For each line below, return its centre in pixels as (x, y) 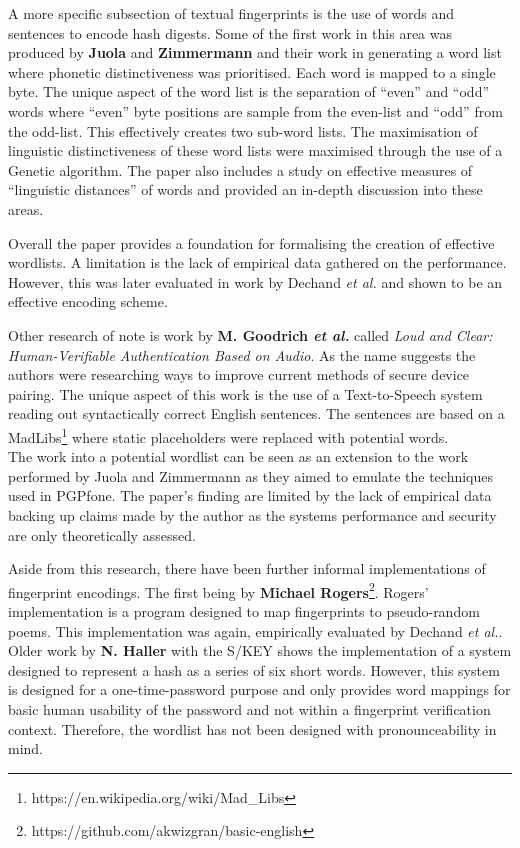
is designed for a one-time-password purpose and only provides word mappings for (259, 689)
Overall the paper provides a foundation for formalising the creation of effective (251, 242)
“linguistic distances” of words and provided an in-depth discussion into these (245, 189)
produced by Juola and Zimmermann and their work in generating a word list (255, 52)
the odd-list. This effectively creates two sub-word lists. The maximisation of (243, 130)
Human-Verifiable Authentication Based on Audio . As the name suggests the (242, 354)
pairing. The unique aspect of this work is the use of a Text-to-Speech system (245, 393)
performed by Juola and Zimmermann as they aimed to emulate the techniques (251, 475)
